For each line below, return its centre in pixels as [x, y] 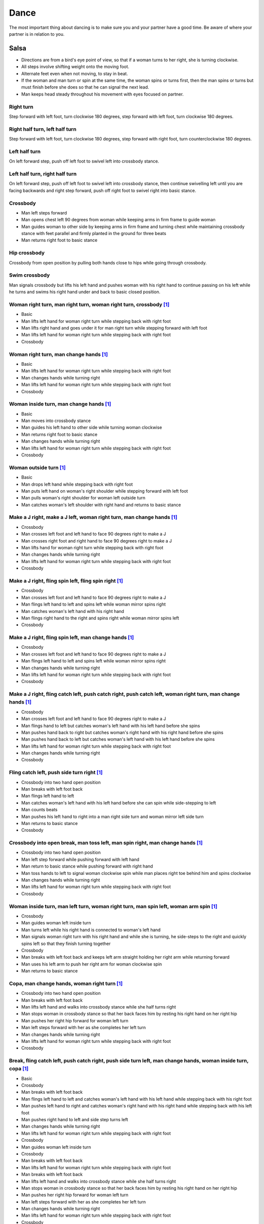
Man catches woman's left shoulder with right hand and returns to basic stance [101, 505]
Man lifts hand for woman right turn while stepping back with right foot [92, 548]
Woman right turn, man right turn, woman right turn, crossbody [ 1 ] [89, 305]
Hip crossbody [27, 253]
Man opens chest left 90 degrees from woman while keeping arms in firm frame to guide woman [119, 220]
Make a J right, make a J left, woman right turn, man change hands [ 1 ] [93, 518]
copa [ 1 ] [19, 1069]
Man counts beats [39, 810]
